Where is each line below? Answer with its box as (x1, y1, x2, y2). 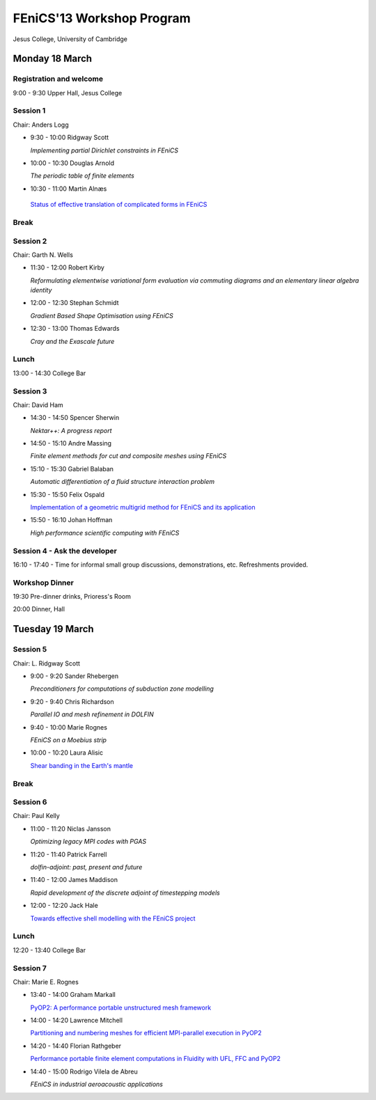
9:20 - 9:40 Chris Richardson (30, 697, 114, 706)
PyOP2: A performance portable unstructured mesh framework (30, 1003, 212, 1012)
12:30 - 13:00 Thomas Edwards (30, 324, 120, 333)
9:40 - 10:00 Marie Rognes (30, 723, 108, 731)
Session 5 (13, 645, 47, 654)
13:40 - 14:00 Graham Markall (30, 991, 116, 999)
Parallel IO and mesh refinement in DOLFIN (30, 710, 155, 718)
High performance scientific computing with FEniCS (30, 528, 180, 537)
